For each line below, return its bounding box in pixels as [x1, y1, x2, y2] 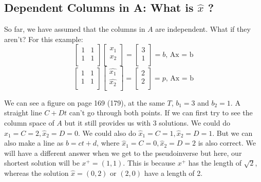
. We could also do [78, 127, 136, 138]
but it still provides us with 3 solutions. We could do [64, 117, 230, 128]
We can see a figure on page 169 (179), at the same [4, 97, 165, 108]
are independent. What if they [155, 24, 251, 34]
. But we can [212, 127, 253, 138]
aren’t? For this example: [4, 33, 83, 44]
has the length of [188, 157, 241, 168]
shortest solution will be [4, 157, 80, 168]
